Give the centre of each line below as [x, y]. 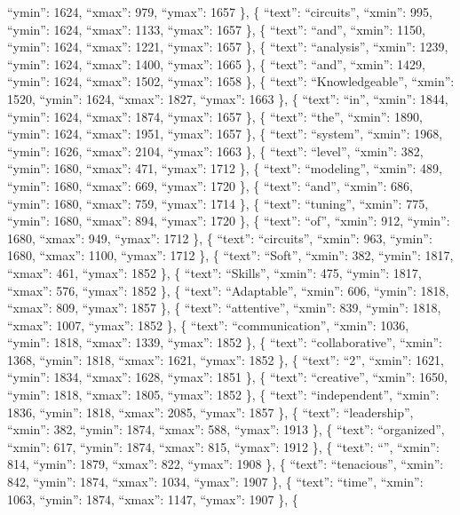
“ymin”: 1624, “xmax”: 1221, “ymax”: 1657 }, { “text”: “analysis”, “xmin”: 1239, [228, 47]
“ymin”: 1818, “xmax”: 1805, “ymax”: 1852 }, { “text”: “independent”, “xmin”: [223, 395]
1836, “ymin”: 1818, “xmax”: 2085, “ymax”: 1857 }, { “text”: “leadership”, [210, 412]
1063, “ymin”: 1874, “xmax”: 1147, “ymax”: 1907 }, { [153, 499]
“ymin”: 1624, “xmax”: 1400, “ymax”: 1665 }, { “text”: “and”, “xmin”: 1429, [216, 63]
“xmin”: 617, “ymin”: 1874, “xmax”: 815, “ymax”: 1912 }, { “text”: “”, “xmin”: [223, 446]
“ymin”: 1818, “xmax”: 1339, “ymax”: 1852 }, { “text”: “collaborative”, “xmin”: [225, 342]
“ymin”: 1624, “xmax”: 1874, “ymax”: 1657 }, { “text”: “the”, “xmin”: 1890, [215, 116]
